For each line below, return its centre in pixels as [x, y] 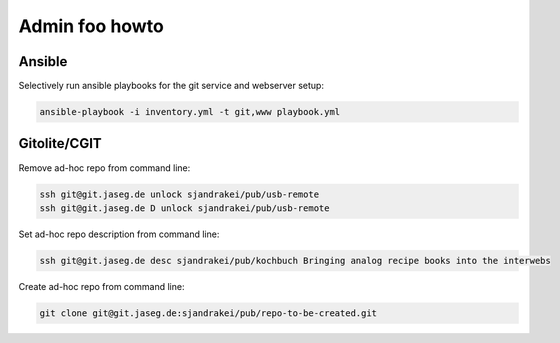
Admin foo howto [91, 26]
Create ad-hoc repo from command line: [101, 286]
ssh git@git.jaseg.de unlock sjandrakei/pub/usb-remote [179, 194]
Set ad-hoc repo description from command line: [119, 234]
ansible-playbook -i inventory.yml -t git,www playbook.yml [190, 112]
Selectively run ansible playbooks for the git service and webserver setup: [171, 86]
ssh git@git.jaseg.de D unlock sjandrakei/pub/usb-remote [184, 208]
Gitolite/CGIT [60, 143]
